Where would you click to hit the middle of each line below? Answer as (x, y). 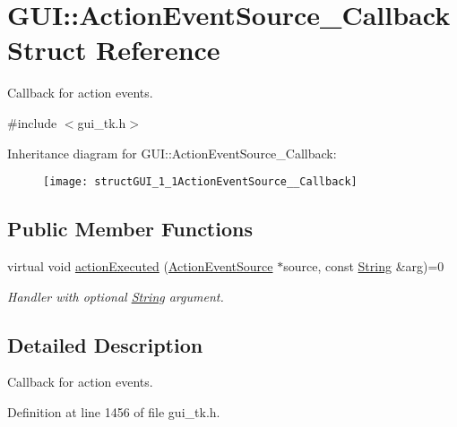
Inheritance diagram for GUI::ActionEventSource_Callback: (172, 153)
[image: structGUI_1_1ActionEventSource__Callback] (200, 182)
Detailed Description (105, 344)
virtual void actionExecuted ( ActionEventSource (140, 265)
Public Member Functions (130, 229)
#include (32, 122)
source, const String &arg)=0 (364, 265)
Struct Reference (114, 50)
